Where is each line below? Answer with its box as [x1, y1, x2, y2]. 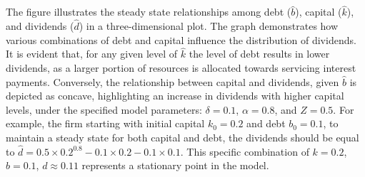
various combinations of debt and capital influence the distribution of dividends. [6, 32, 356, 47]
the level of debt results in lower [189, 46, 330, 61]
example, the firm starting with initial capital [6, 116, 205, 131]
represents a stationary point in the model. [81, 158, 269, 173]
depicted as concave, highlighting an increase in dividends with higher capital [6, 88, 344, 103]
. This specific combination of [180, 144, 309, 159]
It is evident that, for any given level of [6, 46, 178, 61]
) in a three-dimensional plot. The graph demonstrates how [79, 18, 339, 33]
